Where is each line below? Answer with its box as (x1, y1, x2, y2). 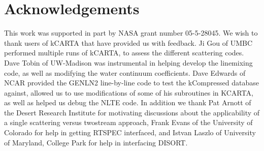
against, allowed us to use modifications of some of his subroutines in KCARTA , (4, 87, 253, 98)
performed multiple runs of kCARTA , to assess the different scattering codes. (4, 47, 244, 58)
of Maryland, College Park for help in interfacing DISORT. (4, 137, 188, 147)
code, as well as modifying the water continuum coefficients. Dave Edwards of (4, 67, 246, 78)
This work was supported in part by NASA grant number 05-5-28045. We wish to (4, 27, 258, 38)
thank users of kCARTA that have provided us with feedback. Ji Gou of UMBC (4, 37, 253, 48)
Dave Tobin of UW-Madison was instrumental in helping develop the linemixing (4, 57, 253, 68)
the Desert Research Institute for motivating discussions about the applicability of (4, 107, 260, 117)
